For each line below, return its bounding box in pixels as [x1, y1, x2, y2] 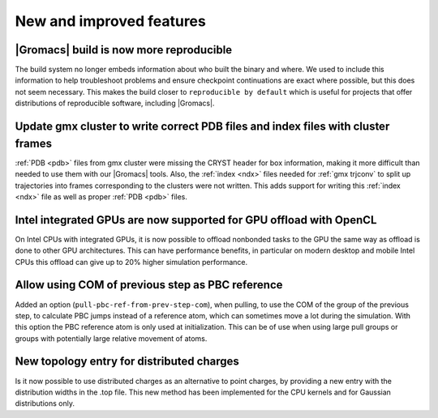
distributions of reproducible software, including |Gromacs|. [15, 98, 215, 109]
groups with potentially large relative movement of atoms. [15, 333, 208, 343]
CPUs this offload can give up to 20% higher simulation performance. [15, 257, 248, 267]
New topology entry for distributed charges [15, 355, 239, 369]
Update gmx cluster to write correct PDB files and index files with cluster [15, 120, 390, 134]
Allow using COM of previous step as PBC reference [15, 278, 283, 292]
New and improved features [15, 12, 206, 30]
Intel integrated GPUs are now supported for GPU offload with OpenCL [15, 213, 377, 227]
